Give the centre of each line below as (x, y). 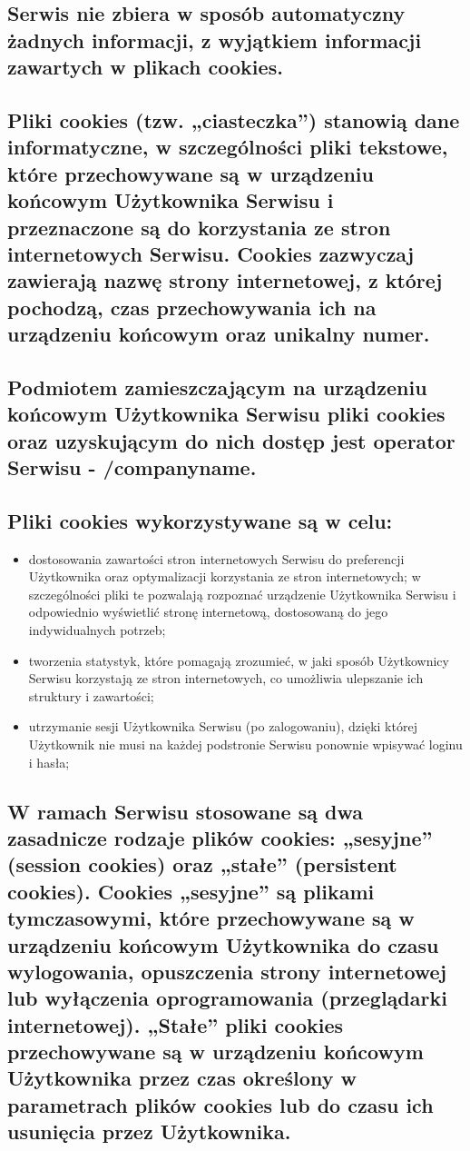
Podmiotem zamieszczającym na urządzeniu (217, 387)
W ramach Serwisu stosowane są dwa (185, 811)
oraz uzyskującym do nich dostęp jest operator (231, 440)
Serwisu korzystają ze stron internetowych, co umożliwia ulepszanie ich (226, 678)
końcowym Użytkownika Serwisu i (171, 200)
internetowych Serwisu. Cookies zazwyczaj (211, 253)
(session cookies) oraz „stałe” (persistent (202, 864)
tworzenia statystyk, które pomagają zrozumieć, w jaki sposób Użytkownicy (239, 660)
